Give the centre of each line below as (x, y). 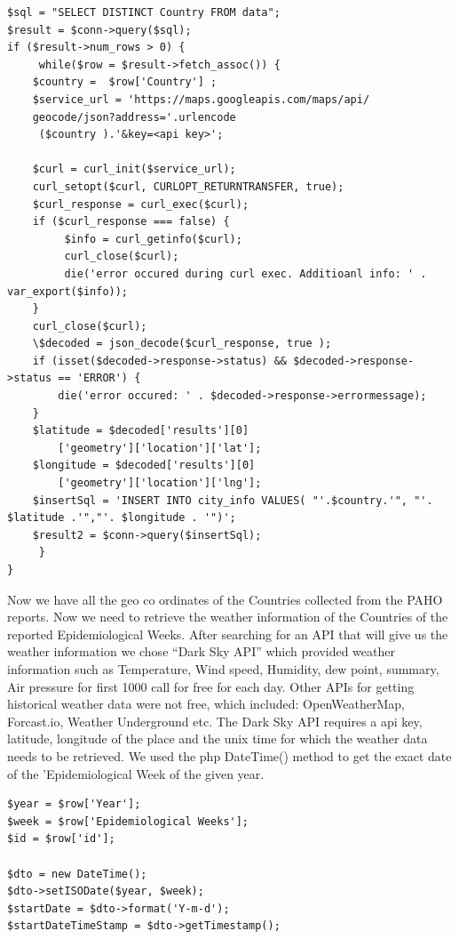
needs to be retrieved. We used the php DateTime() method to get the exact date (229, 755)
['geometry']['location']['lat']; (160, 448)
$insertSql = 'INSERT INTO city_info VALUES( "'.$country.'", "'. (233, 500)
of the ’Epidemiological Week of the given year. (136, 773)
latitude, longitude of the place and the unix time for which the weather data (218, 738)
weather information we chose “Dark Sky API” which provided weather (201, 651)
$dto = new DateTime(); (77, 874)
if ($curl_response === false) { (131, 222)
